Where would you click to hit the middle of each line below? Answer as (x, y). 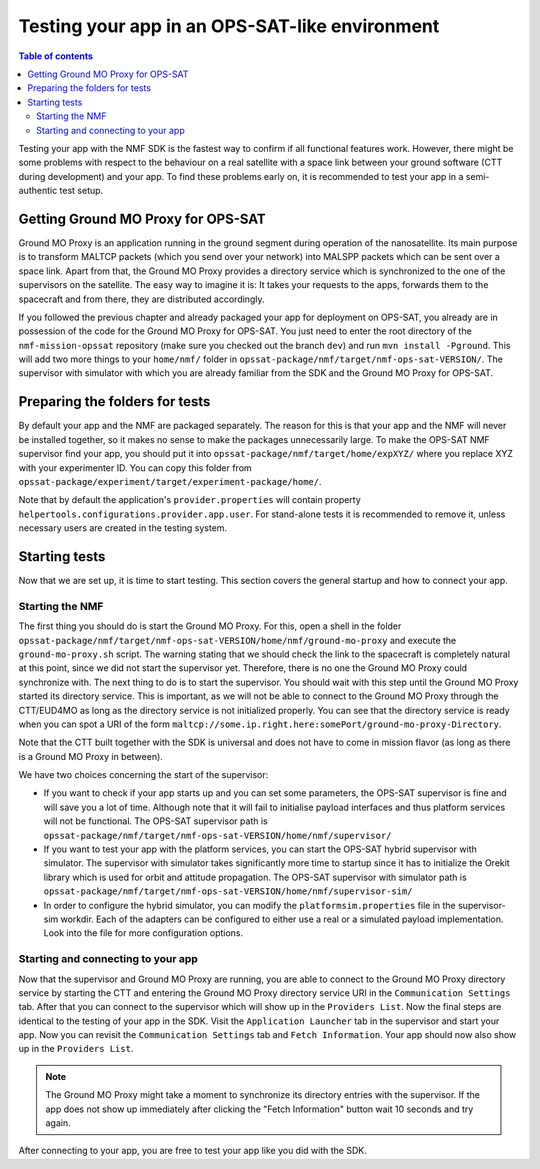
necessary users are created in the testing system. (123, 528)
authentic (38, 191)
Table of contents (56, 56)
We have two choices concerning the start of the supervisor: (143, 775)
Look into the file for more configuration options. (143, 933)
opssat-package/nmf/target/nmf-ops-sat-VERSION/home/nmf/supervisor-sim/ (228, 891)
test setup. (81, 191)
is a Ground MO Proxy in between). (91, 756)
